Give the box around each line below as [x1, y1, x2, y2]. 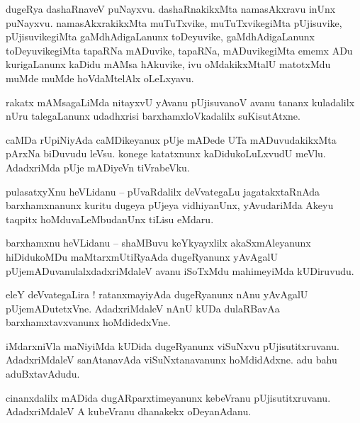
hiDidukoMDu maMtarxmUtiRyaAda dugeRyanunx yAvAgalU [6, 249, 278, 264]
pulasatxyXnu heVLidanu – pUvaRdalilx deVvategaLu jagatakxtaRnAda [6, 184, 320, 198]
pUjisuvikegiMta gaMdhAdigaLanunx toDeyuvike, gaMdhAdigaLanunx [6, 29, 315, 44]
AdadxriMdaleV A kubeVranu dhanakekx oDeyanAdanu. [6, 404, 252, 419]
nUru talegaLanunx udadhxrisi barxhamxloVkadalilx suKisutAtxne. [6, 108, 300, 123]
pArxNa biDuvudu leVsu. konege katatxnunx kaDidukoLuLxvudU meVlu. [6, 146, 326, 161]
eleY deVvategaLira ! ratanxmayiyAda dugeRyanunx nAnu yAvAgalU [6, 287, 308, 302]
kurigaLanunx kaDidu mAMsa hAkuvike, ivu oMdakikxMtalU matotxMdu [6, 57, 331, 72]
